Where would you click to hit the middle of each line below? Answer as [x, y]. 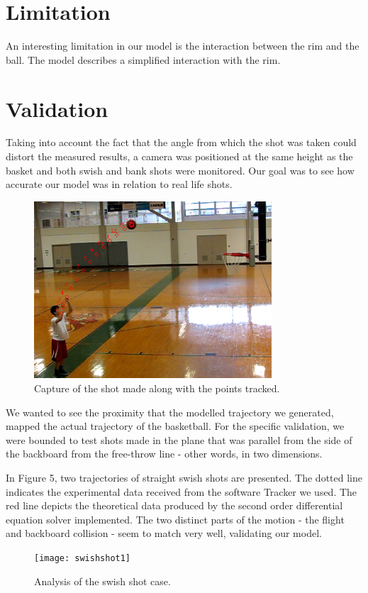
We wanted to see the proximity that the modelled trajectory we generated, [170, 412]
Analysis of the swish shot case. [102, 581]
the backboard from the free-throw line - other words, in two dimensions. [164, 454]
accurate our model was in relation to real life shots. [119, 184]
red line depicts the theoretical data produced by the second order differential [174, 505]
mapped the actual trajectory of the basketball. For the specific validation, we [175, 426]
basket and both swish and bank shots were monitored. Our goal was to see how [180, 170]
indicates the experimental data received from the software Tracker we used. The [182, 491]
